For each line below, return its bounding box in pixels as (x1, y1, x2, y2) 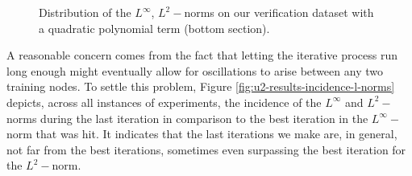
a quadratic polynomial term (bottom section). (39, 19, 270, 36)
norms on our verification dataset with (184, 4, 374, 20)
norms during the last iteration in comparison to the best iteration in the (6, 109, 368, 126)
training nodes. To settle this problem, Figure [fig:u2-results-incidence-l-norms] (6, 78, 395, 95)
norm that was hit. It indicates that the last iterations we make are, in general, (6, 125, 397, 142)
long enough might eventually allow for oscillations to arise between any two (6, 62, 383, 79)
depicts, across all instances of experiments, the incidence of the (6, 93, 322, 110)
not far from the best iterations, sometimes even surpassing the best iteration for (6, 141, 406, 158)
